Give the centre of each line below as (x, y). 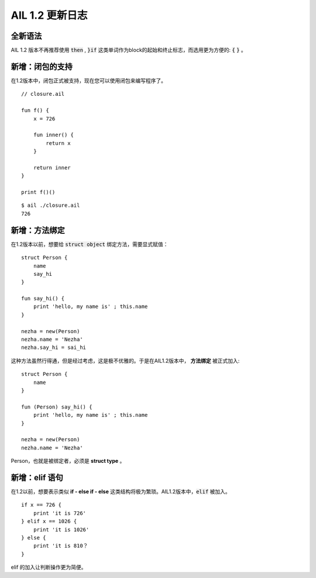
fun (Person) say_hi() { (57, 407)
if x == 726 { (41, 505)
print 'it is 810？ (61, 546)
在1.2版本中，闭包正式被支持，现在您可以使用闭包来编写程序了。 (89, 80)
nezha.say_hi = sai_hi (54, 347)
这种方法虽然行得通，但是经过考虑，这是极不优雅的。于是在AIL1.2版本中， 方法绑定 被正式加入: (125, 361)
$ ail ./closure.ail (51, 205)
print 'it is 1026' (61, 529)
